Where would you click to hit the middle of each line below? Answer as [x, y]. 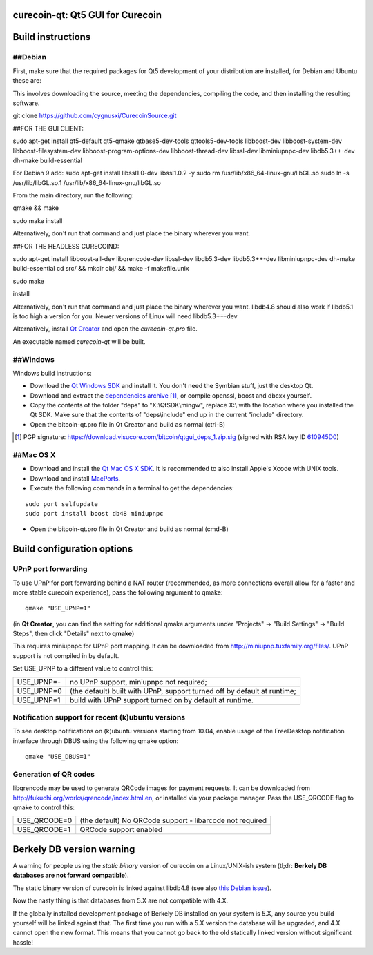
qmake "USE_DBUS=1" [58, 757]
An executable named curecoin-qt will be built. [79, 341]
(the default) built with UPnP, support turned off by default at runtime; [183, 691]
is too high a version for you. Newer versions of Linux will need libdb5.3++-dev [125, 316]
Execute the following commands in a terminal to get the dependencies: [132, 488]
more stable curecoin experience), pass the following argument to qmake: [118, 592]
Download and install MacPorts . [75, 478]
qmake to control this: [44, 807]
